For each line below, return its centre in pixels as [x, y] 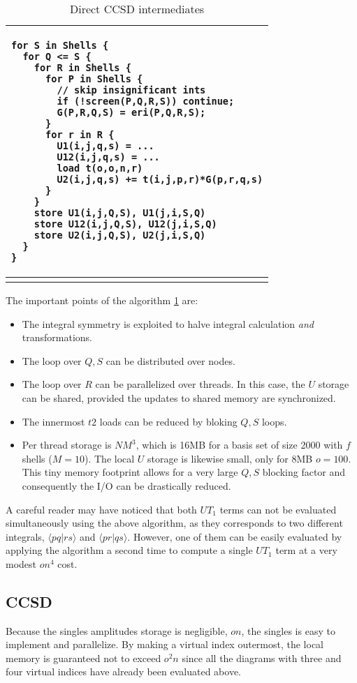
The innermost [53, 421]
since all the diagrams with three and [262, 658]
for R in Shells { [82, 68]
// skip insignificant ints [131, 90]
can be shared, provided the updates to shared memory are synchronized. [179, 397]
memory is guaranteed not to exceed [83, 658]
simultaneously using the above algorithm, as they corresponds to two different [174, 523]
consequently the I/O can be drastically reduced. [126, 485]
